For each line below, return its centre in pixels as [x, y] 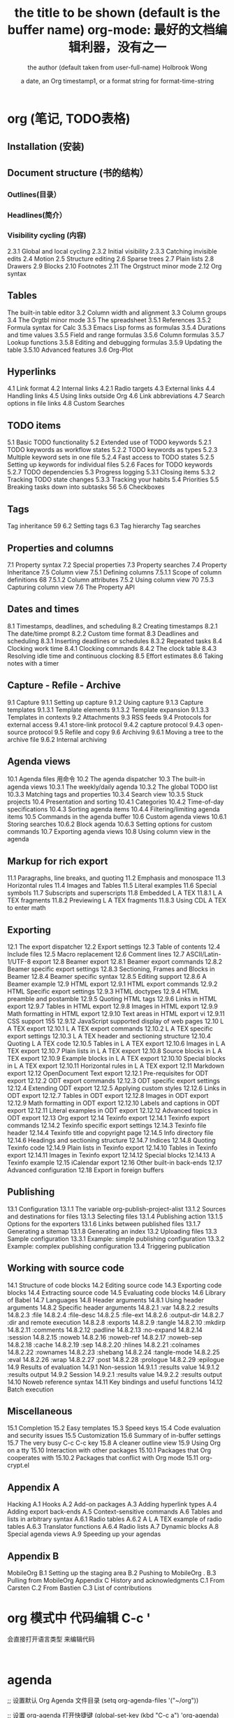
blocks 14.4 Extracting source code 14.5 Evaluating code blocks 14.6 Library [116, 1292]
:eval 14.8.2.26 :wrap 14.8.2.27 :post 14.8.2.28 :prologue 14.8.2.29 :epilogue [116, 1359]
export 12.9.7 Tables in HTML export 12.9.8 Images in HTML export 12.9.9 [112, 1006]
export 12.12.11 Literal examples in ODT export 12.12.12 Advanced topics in [112, 1110]
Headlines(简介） [37, 215]
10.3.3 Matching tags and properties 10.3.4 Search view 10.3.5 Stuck [105, 795]
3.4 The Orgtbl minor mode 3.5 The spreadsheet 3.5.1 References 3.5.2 [109, 319]
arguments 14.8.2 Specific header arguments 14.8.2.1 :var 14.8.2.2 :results [113, 1307]
